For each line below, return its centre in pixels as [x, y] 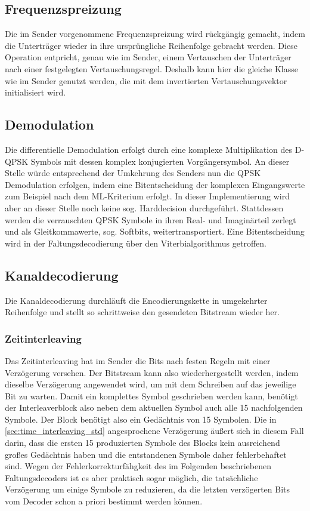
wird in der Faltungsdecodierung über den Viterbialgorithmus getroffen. [136, 243]
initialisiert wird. [35, 92]
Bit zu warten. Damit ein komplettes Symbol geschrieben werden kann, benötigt [151, 395]
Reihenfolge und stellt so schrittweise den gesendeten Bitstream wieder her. [142, 312]
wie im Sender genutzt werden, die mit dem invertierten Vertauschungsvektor [146, 80]
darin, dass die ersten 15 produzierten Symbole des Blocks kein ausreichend [142, 443]
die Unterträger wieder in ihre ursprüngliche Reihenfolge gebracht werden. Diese [151, 45]
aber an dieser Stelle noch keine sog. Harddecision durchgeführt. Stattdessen [144, 207]
